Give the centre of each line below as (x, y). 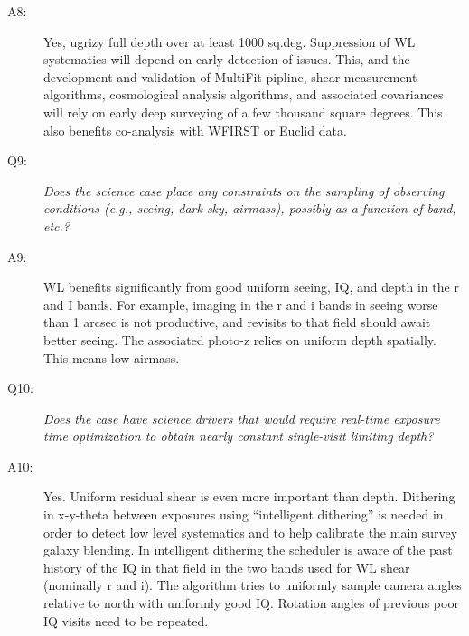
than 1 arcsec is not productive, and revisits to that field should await (237, 322)
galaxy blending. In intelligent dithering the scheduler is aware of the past (248, 550)
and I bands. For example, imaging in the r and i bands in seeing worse (241, 304)
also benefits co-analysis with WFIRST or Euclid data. (195, 130)
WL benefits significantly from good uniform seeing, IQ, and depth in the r (251, 287)
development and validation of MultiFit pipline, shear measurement (230, 76)
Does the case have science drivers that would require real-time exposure (242, 418)
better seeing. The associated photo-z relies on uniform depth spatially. (240, 339)
